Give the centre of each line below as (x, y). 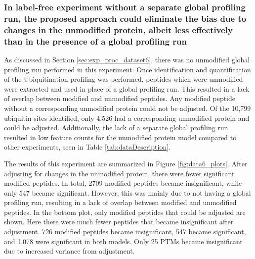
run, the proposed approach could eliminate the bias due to (125, 18)
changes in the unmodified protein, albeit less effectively (118, 29)
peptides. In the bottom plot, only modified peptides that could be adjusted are (125, 212)
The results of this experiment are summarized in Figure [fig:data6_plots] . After (126, 163)
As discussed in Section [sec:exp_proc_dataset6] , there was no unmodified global (127, 59)
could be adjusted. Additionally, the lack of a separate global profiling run (116, 128)
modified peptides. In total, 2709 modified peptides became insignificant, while (123, 183)
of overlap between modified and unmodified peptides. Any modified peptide (120, 98)
